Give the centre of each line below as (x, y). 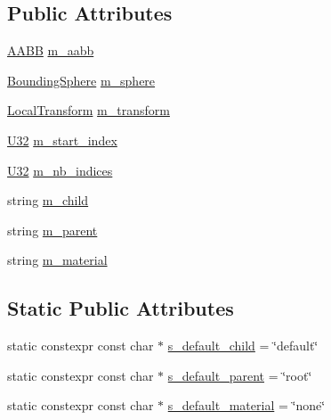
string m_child (48, 200)
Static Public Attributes (121, 308)
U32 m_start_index (62, 140)
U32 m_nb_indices (60, 170)
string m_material (57, 260)
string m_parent (52, 230)
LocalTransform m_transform (89, 110)
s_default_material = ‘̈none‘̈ (246, 405)
